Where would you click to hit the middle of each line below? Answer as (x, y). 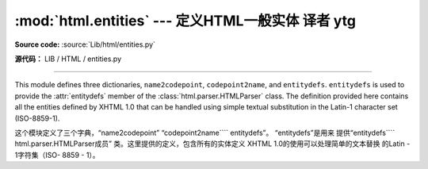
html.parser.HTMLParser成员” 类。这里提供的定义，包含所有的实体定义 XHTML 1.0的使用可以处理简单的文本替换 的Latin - (212, 144)
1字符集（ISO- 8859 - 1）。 (57, 155)
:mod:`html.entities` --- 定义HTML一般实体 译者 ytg (185, 21)
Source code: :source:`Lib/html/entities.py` (85, 44)
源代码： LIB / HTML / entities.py (68, 59)
